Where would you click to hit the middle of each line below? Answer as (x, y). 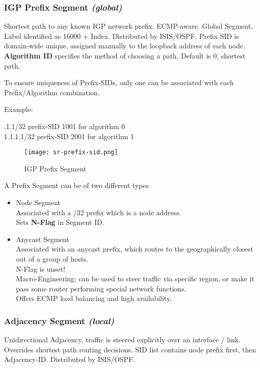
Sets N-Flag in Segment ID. (60, 222)
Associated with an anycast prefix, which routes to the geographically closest (135, 249)
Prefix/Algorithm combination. (52, 92)
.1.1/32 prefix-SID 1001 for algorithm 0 (64, 126)
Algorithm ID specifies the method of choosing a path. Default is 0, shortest (125, 55)
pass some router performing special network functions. (101, 288)
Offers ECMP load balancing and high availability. (94, 298)
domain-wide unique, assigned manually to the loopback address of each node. (125, 46)
